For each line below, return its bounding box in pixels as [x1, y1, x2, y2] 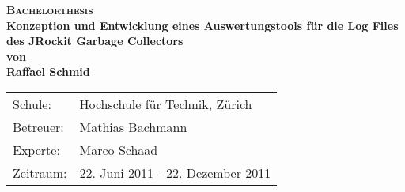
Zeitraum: [13, 163, 67, 182]
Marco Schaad [79, 140, 158, 159]
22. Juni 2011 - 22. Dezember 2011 [79, 163, 271, 182]
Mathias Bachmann [79, 117, 187, 136]
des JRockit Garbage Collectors [6, 32, 184, 49]
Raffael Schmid [6, 63, 90, 80]
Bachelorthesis [6, 2, 93, 17]
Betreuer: [13, 117, 64, 136]
